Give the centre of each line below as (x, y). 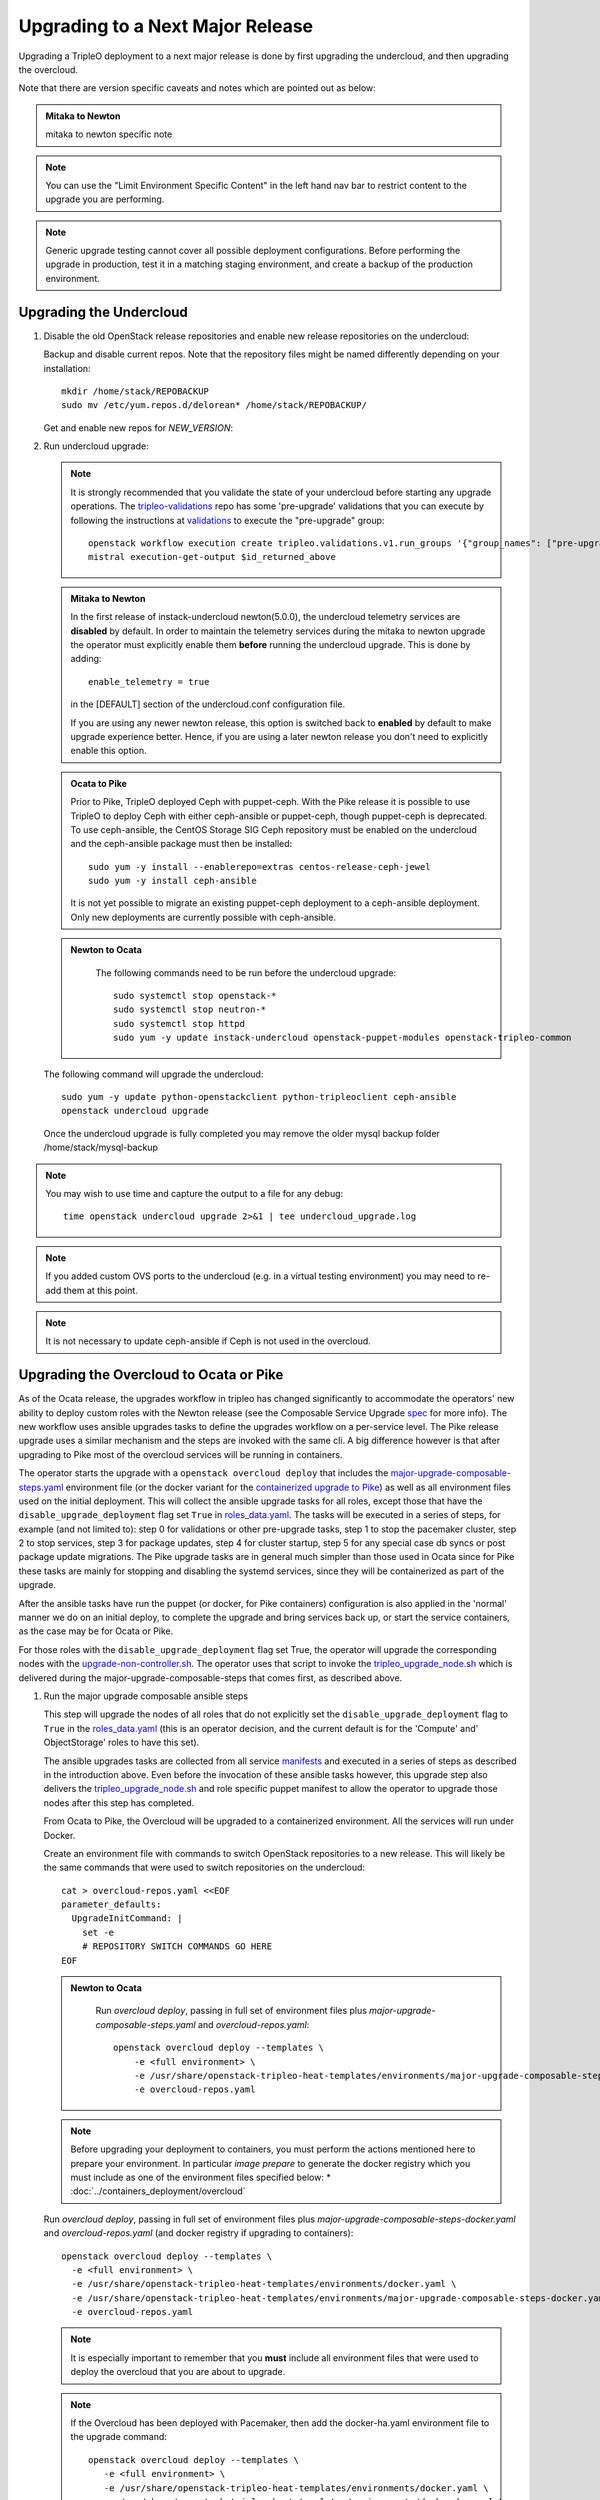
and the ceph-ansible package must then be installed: (181, 844)
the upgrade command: (118, 2437)
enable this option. (108, 751)
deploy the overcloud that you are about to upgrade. (178, 2372)
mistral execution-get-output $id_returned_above (212, 557)
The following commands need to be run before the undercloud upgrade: (246, 972)
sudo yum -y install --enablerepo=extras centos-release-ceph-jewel (259, 866)
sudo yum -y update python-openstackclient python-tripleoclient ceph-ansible (259, 1096)
